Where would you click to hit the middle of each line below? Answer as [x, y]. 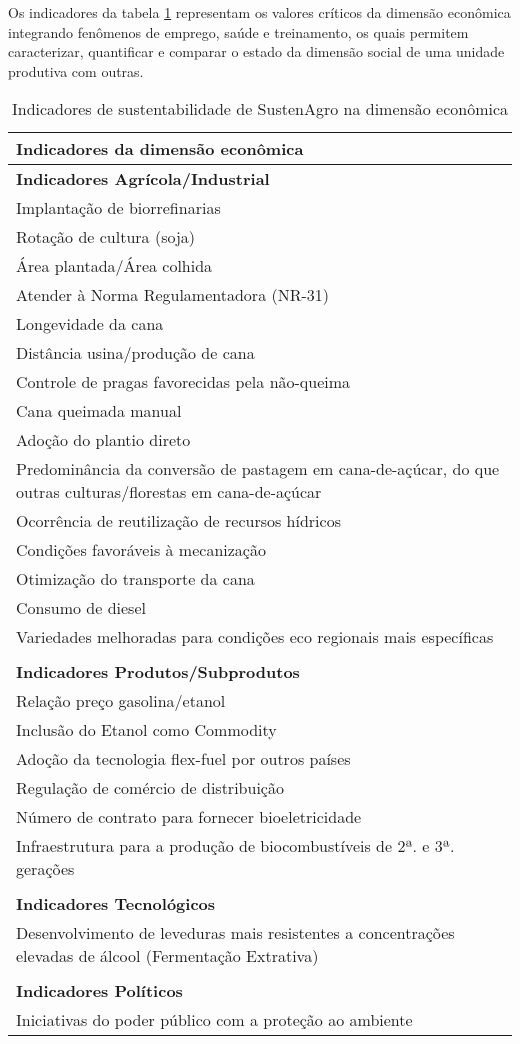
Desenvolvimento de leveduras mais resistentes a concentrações [235, 933]
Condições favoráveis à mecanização [141, 550]
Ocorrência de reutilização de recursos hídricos [178, 521]
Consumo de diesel [81, 608]
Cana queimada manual [99, 411]
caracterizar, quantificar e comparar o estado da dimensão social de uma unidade [256, 51]
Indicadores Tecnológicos [116, 904]
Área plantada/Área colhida [114, 266]
